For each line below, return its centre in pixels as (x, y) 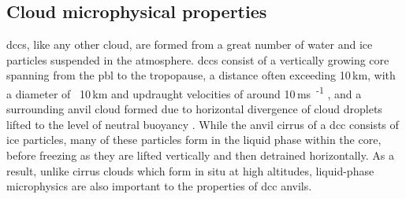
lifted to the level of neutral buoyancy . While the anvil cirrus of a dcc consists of (203, 124)
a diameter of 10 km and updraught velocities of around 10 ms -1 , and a (184, 92)
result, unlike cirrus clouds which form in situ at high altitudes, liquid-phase (190, 170)
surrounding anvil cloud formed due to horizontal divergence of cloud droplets (194, 109)
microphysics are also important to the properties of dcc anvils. (159, 186)
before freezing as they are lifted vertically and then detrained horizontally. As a (200, 155)
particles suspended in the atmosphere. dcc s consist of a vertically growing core (198, 59)
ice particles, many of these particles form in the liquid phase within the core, (194, 140)
